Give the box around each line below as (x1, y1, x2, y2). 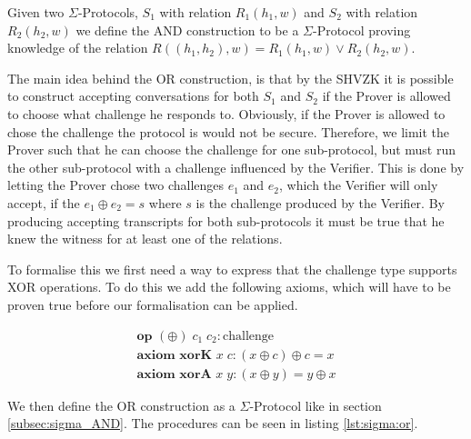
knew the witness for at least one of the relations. (7, 229, 283, 248)
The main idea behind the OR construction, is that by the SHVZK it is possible (7, 68, 454, 87)
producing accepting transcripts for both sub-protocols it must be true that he (7, 211, 445, 230)
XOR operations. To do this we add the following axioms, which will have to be (7, 277, 451, 296)
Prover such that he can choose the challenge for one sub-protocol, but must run (7, 140, 456, 159)
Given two (7, 3, 65, 21)
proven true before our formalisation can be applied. (7, 294, 298, 314)
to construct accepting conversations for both (7, 86, 259, 105)
